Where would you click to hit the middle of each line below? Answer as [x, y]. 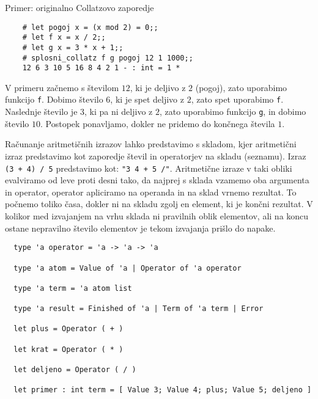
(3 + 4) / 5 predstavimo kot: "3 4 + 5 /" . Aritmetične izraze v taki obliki [149, 168]
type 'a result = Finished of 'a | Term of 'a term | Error [139, 309]
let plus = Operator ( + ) [68, 329]
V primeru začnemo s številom [62, 87]
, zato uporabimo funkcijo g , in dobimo [233, 112]
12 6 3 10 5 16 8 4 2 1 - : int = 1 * [101, 68]
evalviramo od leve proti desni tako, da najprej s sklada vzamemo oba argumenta [157, 180]
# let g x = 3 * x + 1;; [73, 47]
